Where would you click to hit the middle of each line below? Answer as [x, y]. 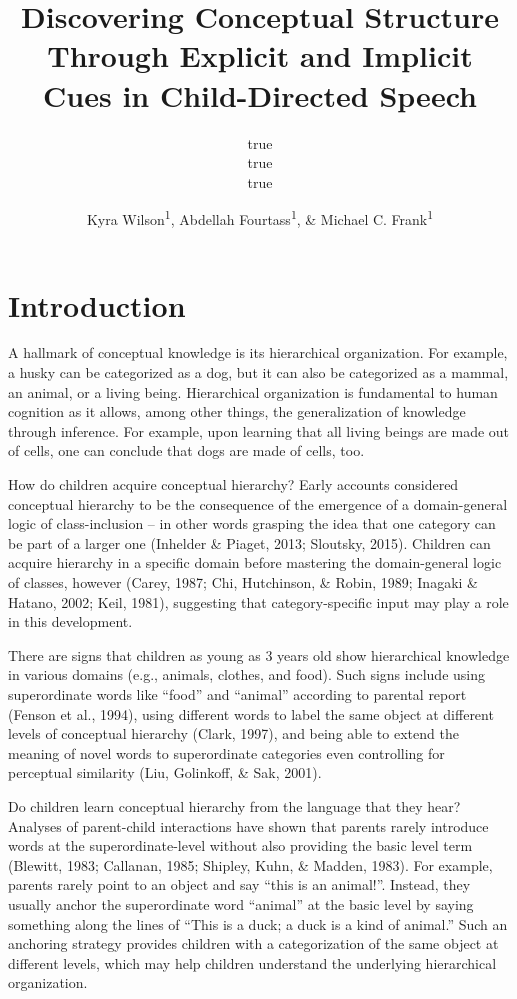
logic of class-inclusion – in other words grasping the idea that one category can [252, 523]
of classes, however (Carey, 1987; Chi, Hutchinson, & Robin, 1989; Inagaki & [243, 582]
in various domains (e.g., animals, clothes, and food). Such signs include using [247, 674]
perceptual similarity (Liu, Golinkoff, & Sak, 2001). [165, 772]
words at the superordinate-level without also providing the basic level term [240, 845]
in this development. [70, 621]
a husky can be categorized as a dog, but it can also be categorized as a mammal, [258, 372]
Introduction [97, 304]
